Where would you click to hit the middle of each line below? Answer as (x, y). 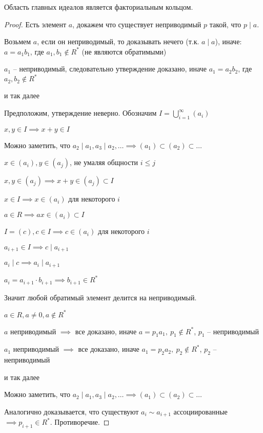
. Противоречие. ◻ (80, 422)
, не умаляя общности (104, 162)
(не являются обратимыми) (124, 51)
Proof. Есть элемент (35, 24)
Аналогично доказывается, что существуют (72, 411)
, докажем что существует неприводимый (137, 24)
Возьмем (18, 41)
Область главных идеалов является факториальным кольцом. (99, 7)
